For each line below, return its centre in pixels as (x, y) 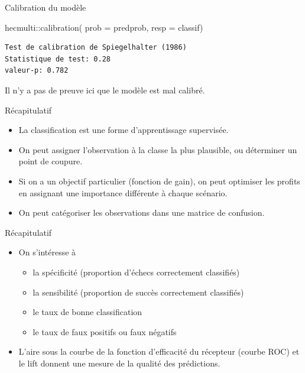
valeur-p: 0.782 (37, 71)
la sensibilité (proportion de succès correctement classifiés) (138, 292)
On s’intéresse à (47, 252)
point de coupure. (51, 161)
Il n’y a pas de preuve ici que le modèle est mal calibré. (105, 90)
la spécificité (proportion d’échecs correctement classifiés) (136, 272)
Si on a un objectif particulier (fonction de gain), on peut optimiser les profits (159, 181)
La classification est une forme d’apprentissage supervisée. (124, 130)
